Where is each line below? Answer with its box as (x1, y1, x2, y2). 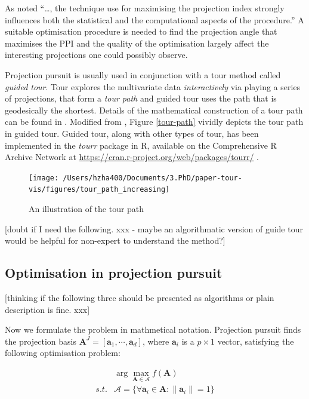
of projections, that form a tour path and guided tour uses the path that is (5, 92, 277, 105)
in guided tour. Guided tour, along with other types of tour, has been (5, 127, 259, 139)
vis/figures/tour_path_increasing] (29, 185, 170, 194)
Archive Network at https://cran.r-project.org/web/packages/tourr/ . (5, 151, 259, 163)
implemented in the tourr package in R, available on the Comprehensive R (5, 139, 277, 151)
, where (142, 334, 169, 347)
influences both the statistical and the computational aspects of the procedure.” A (5, 13, 304, 26)
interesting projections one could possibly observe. (5, 48, 188, 61)
